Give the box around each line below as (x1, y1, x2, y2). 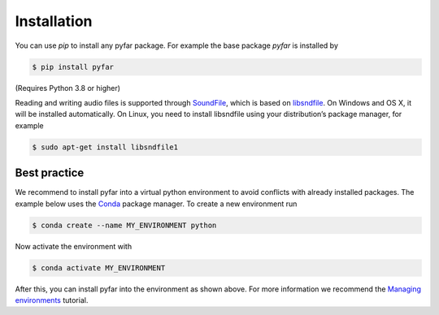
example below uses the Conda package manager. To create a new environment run (15, 199, 298, 209)
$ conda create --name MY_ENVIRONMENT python (32, 220, 217, 230)
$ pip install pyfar (32, 62, 114, 71)
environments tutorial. (15, 295, 89, 304)
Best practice (15, 166, 85, 180)
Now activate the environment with (15, 241, 133, 251)
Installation (15, 12, 93, 30)
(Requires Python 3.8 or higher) (15, 83, 121, 93)
